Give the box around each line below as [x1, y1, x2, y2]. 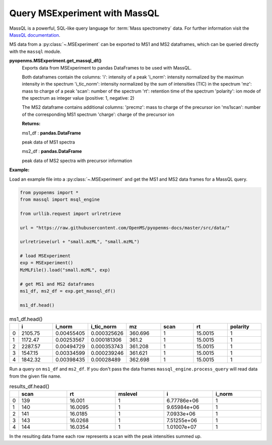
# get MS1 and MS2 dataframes [20, 281, 95, 287]
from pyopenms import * [20, 189, 79, 195]
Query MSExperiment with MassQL [9, 8, 160, 19]
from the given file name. [9, 373, 61, 379]
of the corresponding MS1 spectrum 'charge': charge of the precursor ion [22, 111, 175, 117]
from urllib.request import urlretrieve [20, 210, 121, 216]
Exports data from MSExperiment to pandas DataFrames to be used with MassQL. [22, 64, 192, 70]
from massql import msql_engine [20, 196, 100, 202]
